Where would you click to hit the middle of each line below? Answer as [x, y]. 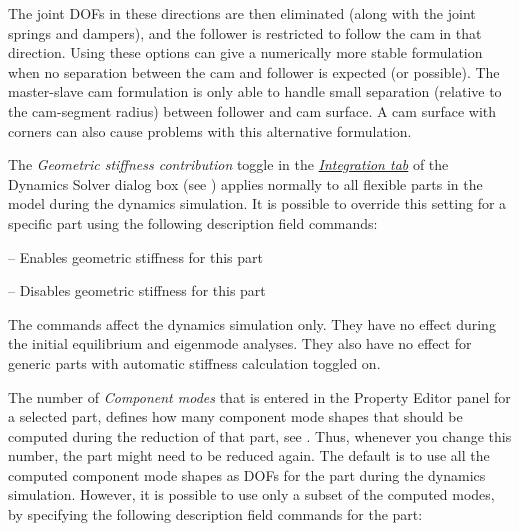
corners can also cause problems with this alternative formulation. [210, 130]
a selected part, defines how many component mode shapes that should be [235, 416]
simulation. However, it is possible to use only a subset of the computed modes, [251, 494]
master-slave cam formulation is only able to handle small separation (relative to [255, 91]
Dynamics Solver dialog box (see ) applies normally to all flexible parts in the [245, 183]
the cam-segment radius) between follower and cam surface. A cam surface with [252, 110]
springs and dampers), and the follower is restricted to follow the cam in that [245, 32]
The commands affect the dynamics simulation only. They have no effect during [252, 323]
